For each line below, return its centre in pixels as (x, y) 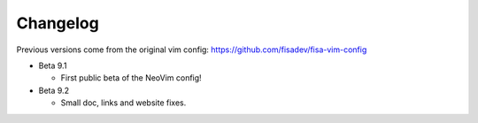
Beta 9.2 (54, 90)
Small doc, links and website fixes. (123, 103)
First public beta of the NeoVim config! (131, 78)
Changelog (58, 23)
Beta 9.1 (53, 65)
